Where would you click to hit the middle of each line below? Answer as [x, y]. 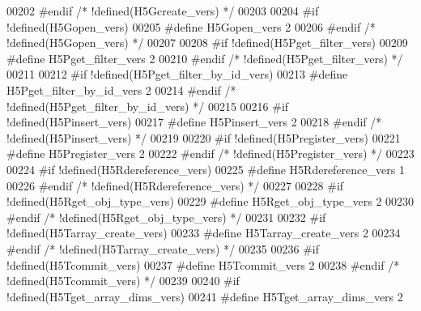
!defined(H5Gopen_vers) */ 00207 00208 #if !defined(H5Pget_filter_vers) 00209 [207, 43]
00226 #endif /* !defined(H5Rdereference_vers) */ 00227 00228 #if [175, 185]
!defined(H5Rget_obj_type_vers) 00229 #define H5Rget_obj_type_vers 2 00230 [210, 201]
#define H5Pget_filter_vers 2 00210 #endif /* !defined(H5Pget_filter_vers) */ [205, 58]
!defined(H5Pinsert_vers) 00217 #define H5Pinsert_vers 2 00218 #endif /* [194, 122]
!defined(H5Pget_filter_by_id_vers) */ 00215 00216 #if [148, 106]
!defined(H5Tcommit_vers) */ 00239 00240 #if [123, 281]
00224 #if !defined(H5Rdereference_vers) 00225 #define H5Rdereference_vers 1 [206, 169]
